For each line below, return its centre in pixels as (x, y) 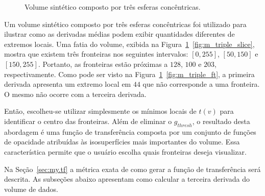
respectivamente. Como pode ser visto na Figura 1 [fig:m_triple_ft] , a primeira (129, 74)
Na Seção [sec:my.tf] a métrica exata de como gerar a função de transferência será (132, 169)
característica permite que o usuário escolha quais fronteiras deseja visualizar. (125, 151)
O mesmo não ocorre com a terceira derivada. (75, 94)
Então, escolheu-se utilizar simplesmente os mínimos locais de (100, 111)
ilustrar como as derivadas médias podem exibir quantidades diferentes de (119, 34)
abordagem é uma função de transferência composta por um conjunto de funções (130, 131)
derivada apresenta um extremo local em (68, 84)
